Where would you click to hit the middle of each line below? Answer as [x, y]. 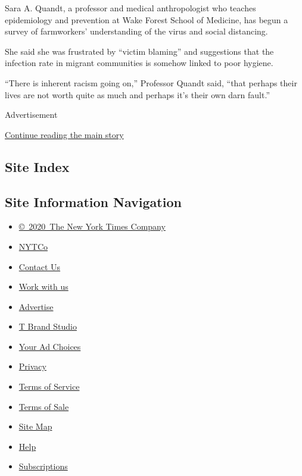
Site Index [37, 166]
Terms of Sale [44, 406]
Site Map [35, 426]
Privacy [32, 366]
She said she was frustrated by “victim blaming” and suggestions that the [139, 51]
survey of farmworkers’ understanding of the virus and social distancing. [136, 31]
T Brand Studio [48, 326]
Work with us [43, 286]
